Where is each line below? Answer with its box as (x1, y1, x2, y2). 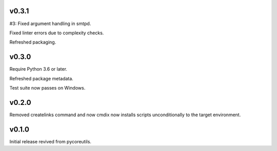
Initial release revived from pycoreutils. (9, 138, 92, 144)
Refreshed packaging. (9, 39, 56, 46)
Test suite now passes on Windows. (9, 84, 86, 91)
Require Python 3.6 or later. (9, 66, 68, 72)
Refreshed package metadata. (9, 75, 74, 81)
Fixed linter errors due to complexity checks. (9, 30, 104, 36)
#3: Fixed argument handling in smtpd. (9, 20, 91, 27)
